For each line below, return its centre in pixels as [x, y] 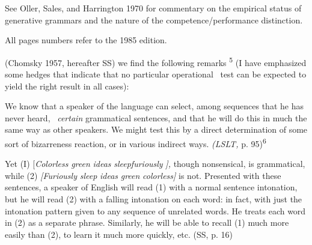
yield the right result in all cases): [67, 86]
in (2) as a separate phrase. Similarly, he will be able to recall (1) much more [147, 222]
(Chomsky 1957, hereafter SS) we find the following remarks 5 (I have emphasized [156, 61]
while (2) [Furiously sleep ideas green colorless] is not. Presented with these [143, 175]
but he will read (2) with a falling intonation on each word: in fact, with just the [154, 199]
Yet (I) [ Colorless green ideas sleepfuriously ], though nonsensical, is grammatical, [155, 164]
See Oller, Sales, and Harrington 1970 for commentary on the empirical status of [153, 8]
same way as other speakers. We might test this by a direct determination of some [156, 129]
